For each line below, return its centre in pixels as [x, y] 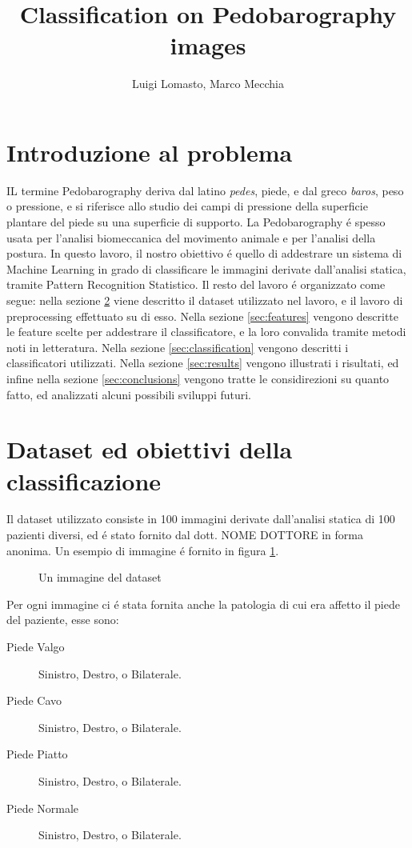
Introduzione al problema [150, 152]
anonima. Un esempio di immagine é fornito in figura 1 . [143, 550]
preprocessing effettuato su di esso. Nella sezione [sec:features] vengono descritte [203, 316]
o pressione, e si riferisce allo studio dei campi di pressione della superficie [187, 206]
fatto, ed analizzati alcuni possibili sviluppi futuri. [129, 394]
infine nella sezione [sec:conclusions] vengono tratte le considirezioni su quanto [198, 378]
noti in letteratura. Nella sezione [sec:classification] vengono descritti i [178, 347]
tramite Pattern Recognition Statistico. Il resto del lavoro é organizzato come [196, 284]
